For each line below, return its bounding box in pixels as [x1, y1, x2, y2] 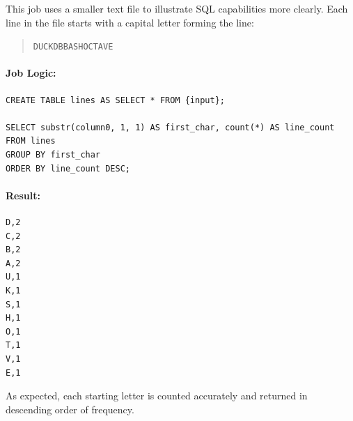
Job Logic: [6, 66, 56, 80]
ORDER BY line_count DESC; [6, 163, 130, 174]
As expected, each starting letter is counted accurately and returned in [6, 388, 308, 403]
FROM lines [6, 136, 56, 146]
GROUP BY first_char [6, 150, 101, 160]
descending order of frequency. [6, 401, 134, 416]
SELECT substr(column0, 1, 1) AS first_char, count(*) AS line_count [6, 122, 335, 132]
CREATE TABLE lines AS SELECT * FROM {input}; [6, 95, 225, 105]
